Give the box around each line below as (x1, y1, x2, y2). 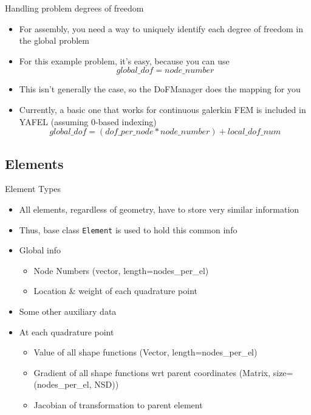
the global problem (19, 34, 89, 47)
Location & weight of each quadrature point (33, 284, 197, 297)
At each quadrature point (19, 325, 114, 338)
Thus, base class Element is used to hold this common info (19, 223, 238, 236)
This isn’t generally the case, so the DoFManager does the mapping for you (19, 83, 301, 95)
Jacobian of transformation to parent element (33, 398, 203, 411)
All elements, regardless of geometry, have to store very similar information (19, 202, 299, 215)
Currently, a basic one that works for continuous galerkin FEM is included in (19, 103, 306, 115)
